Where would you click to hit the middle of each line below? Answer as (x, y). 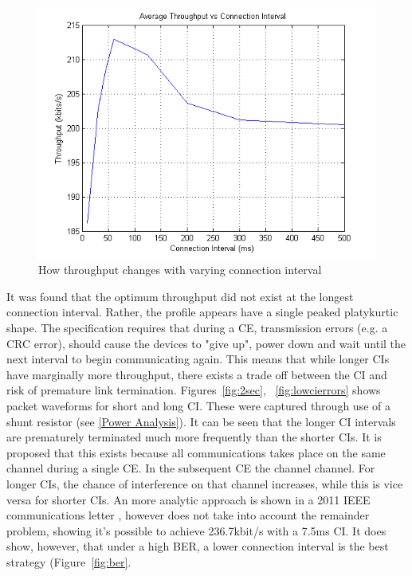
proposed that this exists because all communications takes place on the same (196, 452)
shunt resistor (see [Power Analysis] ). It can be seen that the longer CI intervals (201, 421)
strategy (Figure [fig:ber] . (69, 561)
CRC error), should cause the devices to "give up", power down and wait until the (206, 343)
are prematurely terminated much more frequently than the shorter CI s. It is (194, 437)
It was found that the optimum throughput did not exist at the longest (180, 296)
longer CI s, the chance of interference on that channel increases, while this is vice (205, 483)
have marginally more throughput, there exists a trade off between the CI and (197, 374)
